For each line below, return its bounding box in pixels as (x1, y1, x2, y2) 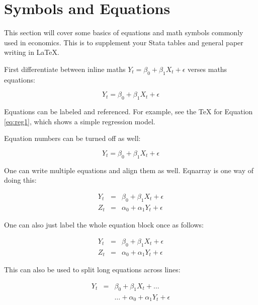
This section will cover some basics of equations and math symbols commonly (4, 27, 243, 38)
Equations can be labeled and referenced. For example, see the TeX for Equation (4, 106, 253, 117)
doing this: (4, 175, 37, 185)
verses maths (188, 63, 227, 74)
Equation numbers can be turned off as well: (4, 133, 141, 143)
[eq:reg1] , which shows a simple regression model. (4, 116, 155, 126)
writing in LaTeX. (4, 47, 59, 57)
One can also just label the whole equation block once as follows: (4, 219, 204, 230)
